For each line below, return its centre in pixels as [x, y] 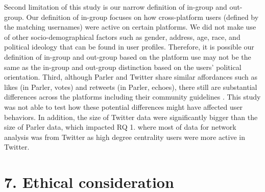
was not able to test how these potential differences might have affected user [124, 106]
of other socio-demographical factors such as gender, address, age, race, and [122, 37]
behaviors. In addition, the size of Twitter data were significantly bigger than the [131, 117]
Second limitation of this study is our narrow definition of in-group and [116, 7]
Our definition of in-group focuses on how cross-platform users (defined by [142, 17]
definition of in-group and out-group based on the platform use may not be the [128, 56]
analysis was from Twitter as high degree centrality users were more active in [125, 137]
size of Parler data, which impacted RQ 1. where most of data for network [120, 127]
